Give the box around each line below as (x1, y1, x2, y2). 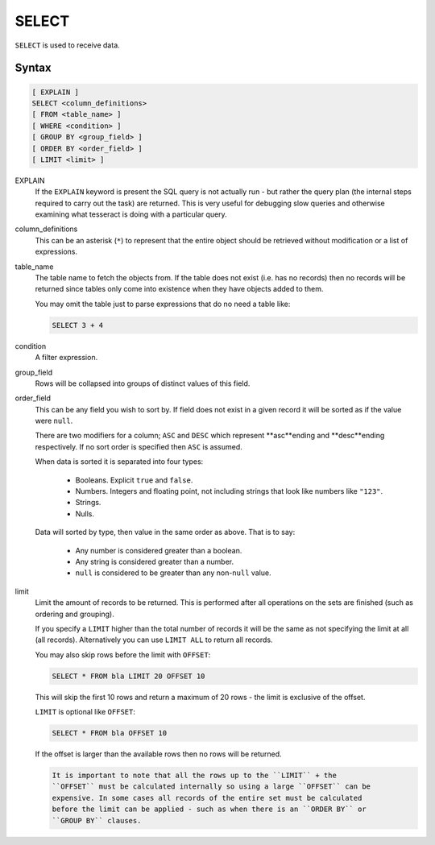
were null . (35, 416, 73, 426)
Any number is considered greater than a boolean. (75, 545, 242, 555)
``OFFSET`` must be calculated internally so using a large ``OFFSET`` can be (52, 782, 371, 791)
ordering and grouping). (35, 609, 114, 619)
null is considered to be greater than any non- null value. (75, 568, 271, 578)
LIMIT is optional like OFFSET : (35, 707, 136, 717)
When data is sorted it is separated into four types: (35, 457, 204, 466)
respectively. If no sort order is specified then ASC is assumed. (35, 441, 242, 451)
